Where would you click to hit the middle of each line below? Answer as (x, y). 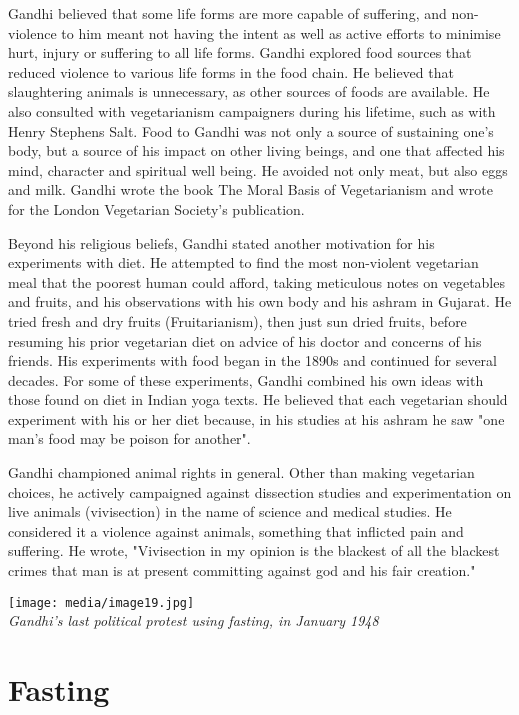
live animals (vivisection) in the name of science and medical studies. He (230, 511)
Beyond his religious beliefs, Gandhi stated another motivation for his (221, 242)
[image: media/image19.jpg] (101, 602)
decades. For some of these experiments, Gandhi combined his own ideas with (246, 379)
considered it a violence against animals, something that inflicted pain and (236, 530)
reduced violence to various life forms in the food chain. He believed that (231, 71)
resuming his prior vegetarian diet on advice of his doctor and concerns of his (245, 340)
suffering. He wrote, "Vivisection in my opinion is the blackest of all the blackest (254, 550)
